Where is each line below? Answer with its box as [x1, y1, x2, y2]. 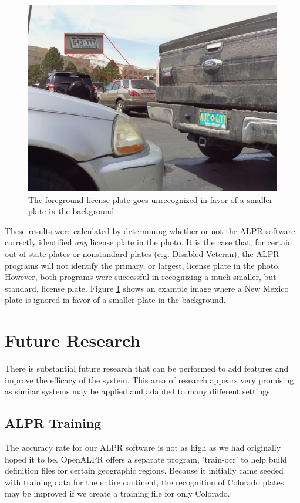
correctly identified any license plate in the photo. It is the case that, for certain [5, 236, 292, 248]
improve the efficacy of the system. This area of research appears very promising [5, 373, 294, 386]
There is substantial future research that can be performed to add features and [5, 362, 289, 374]
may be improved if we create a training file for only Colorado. [5, 487, 230, 499]
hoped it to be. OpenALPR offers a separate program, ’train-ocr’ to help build [5, 453, 287, 465]
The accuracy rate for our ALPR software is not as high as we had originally [5, 441, 281, 454]
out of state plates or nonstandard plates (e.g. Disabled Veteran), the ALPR [5, 247, 279, 259]
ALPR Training [5, 414, 102, 432]
